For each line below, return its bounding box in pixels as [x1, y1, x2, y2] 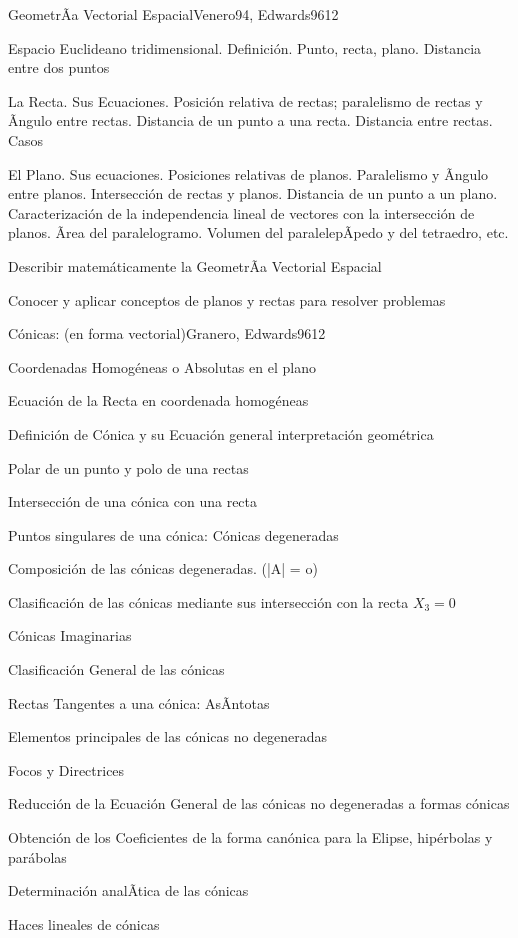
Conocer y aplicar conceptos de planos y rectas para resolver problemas [8, 289, 446, 310]
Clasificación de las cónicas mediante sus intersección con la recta [8, 591, 409, 612]
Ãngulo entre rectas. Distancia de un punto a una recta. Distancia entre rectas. [8, 110, 493, 131]
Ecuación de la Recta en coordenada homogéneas [8, 390, 309, 411]
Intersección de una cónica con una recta [8, 491, 258, 512]
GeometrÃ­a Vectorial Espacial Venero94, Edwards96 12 [8, 4, 339, 24]
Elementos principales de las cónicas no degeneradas [8, 726, 328, 747]
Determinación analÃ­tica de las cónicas [8, 880, 249, 901]
